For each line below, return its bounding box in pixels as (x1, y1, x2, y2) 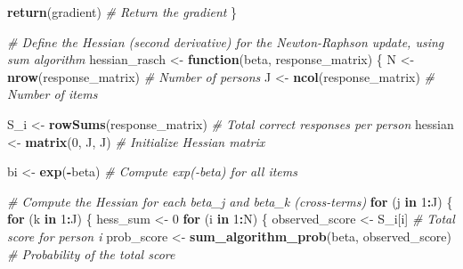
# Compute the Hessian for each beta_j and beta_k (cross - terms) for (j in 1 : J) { (7, 192, 453, 210)
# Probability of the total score (7, 244, 175, 263)
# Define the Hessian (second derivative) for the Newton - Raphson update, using (7, 32, 444, 51)
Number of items (7, 85, 98, 103)
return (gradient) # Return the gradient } (7, 3, 238, 20)
